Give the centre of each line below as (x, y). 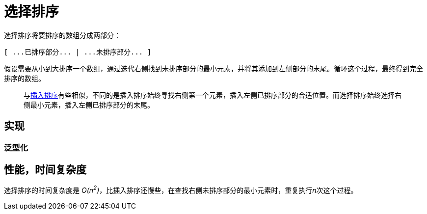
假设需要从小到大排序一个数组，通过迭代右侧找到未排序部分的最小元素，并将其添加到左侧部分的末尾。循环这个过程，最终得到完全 (213, 68)
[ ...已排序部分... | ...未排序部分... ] (78, 52)
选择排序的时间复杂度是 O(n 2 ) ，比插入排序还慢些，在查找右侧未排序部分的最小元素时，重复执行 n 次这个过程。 (181, 190)
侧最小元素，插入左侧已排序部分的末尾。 (89, 105)
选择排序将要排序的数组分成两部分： (62, 35)
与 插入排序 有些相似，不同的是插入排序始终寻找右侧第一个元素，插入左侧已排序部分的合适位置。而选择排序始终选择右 (213, 95)
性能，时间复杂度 (45, 170)
